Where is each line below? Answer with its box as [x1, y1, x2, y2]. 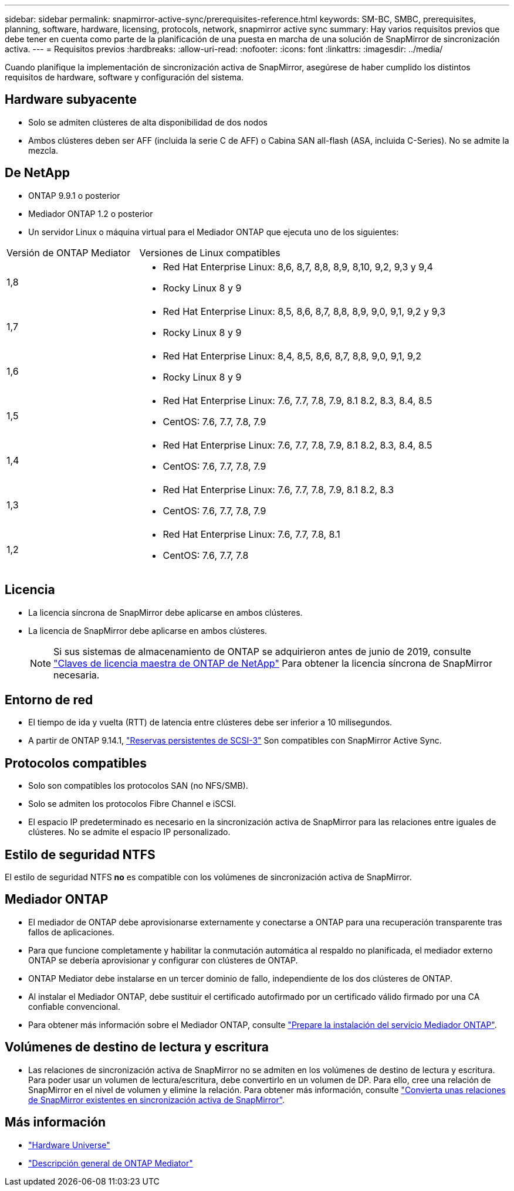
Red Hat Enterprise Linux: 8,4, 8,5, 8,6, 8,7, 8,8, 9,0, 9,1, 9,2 [163, 350, 421, 362]
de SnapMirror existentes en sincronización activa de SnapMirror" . [28, 1094, 285, 1105]
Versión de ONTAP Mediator [6, 246, 131, 259]
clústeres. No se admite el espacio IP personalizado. [28, 827, 231, 837]
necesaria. [53, 669, 100, 681]
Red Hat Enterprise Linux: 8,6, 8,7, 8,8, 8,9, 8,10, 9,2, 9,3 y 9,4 [163, 260, 433, 273]
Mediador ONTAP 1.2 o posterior [28, 208, 153, 219]
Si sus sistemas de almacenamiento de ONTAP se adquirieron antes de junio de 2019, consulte [53, 645, 471, 657]
